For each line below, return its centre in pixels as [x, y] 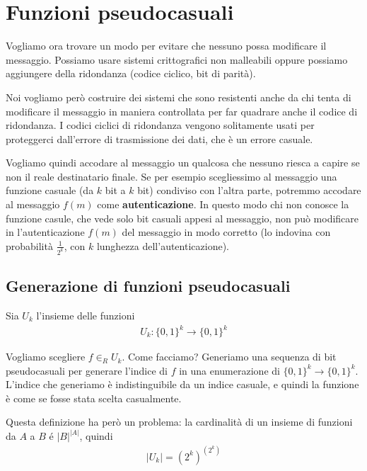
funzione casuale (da [50, 190]
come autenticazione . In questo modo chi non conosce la [223, 204]
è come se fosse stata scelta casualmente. [94, 398]
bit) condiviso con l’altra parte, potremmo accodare [249, 190]
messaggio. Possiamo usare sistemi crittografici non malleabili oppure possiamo [177, 59]
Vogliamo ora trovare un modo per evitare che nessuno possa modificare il [166, 46]
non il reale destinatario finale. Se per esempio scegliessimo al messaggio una [171, 176]
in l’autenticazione [45, 232]
